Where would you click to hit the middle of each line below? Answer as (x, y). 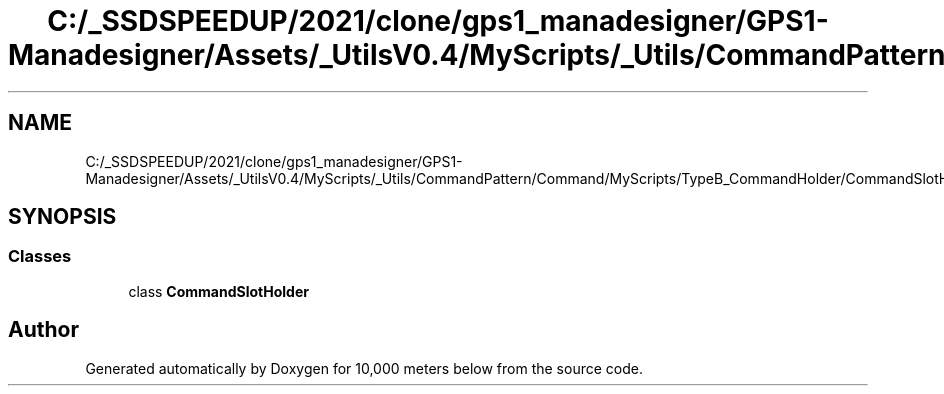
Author (43, 330)
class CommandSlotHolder (218, 291)
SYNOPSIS (62, 217)
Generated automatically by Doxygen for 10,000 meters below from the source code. (364, 368)
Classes (40, 256)
